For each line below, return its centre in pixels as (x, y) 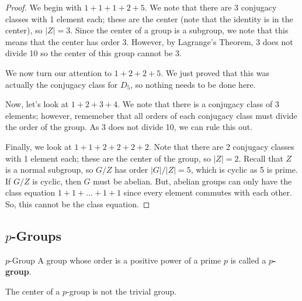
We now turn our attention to (59, 72)
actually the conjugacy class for (62, 84)
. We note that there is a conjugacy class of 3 (198, 104)
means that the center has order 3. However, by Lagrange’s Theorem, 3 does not (149, 41)
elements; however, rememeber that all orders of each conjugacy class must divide (151, 115)
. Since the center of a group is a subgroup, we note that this (179, 30)
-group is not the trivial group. (122, 291)
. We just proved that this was (215, 72)
